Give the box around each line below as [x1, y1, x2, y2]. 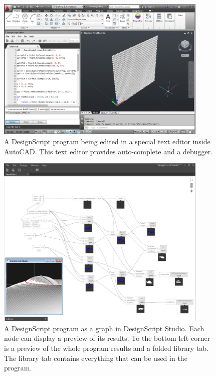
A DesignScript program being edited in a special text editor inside [4, 136, 210, 146]
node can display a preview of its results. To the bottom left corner [4, 333, 210, 343]
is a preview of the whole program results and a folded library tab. [4, 343, 209, 353]
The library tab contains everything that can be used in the [4, 352, 187, 363]
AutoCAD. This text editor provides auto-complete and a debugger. [4, 146, 213, 156]
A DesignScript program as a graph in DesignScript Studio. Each [4, 323, 204, 333]
